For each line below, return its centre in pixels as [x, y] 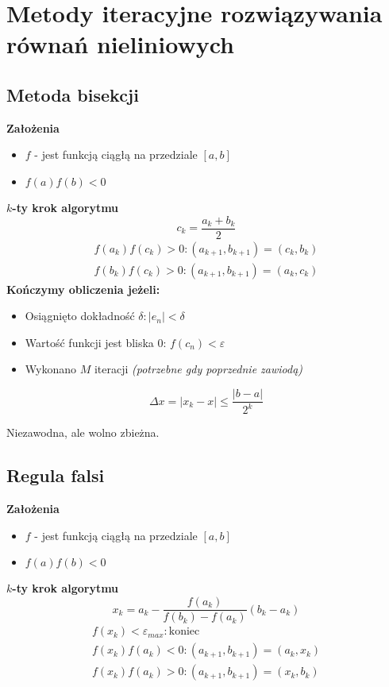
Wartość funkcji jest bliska [89, 342]
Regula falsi [56, 475]
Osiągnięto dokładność [80, 316]
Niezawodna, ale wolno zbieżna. [83, 432]
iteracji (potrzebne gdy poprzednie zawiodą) [198, 369]
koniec [184, 632]
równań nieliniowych [120, 44]
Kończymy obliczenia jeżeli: [83, 289]
